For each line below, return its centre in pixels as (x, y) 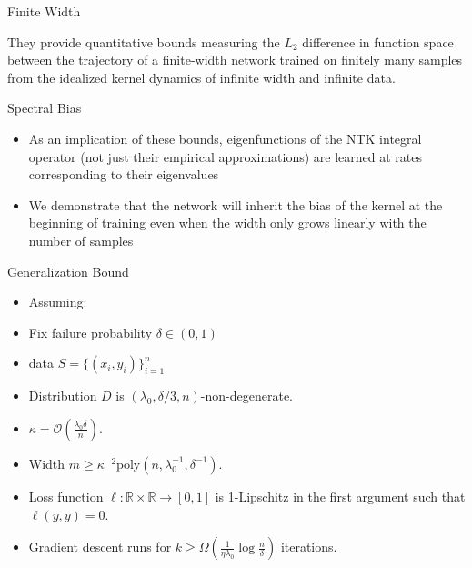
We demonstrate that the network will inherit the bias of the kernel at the (236, 204)
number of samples (81, 240)
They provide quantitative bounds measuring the (144, 41)
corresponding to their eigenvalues (124, 174)
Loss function (66, 496)
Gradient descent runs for (100, 547)
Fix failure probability (90, 332)
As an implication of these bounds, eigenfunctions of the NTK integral (225, 138)
